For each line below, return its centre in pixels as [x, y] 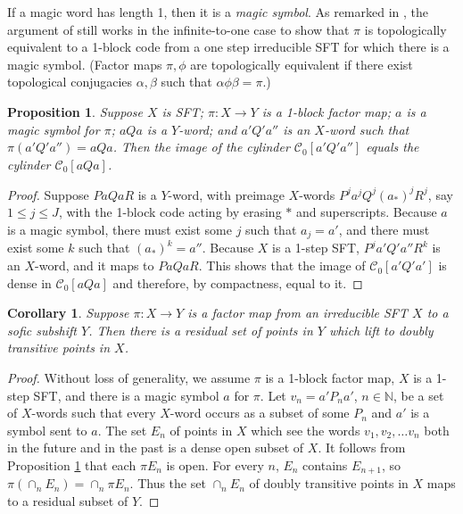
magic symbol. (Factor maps [85, 64]
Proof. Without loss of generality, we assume [129, 378]
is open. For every [215, 465]
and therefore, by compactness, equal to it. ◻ [238, 282]
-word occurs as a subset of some [260, 413]
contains [325, 465]
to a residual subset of [68, 501]
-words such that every [94, 413]
